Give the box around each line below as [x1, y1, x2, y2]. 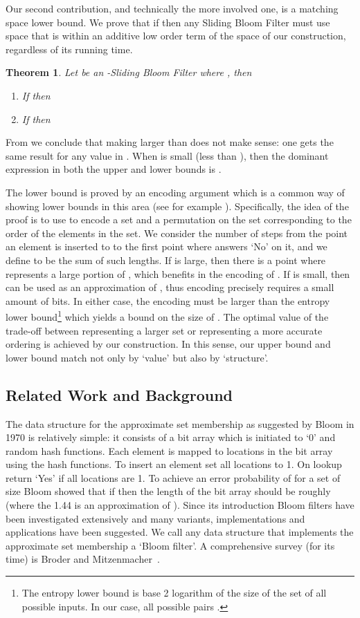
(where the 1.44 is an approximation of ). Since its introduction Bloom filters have [6, 498, 354, 512]
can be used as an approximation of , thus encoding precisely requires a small [6, 280, 334, 294]
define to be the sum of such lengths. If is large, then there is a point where [6, 252, 326, 267]
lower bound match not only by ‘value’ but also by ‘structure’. [6, 350, 269, 364]
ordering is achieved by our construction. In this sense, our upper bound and [6, 337, 331, 351]
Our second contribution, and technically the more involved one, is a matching [6, 1, 339, 15]
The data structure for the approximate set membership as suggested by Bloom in [6, 416, 354, 431]
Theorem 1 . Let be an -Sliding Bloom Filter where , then [6, 65, 252, 79]
